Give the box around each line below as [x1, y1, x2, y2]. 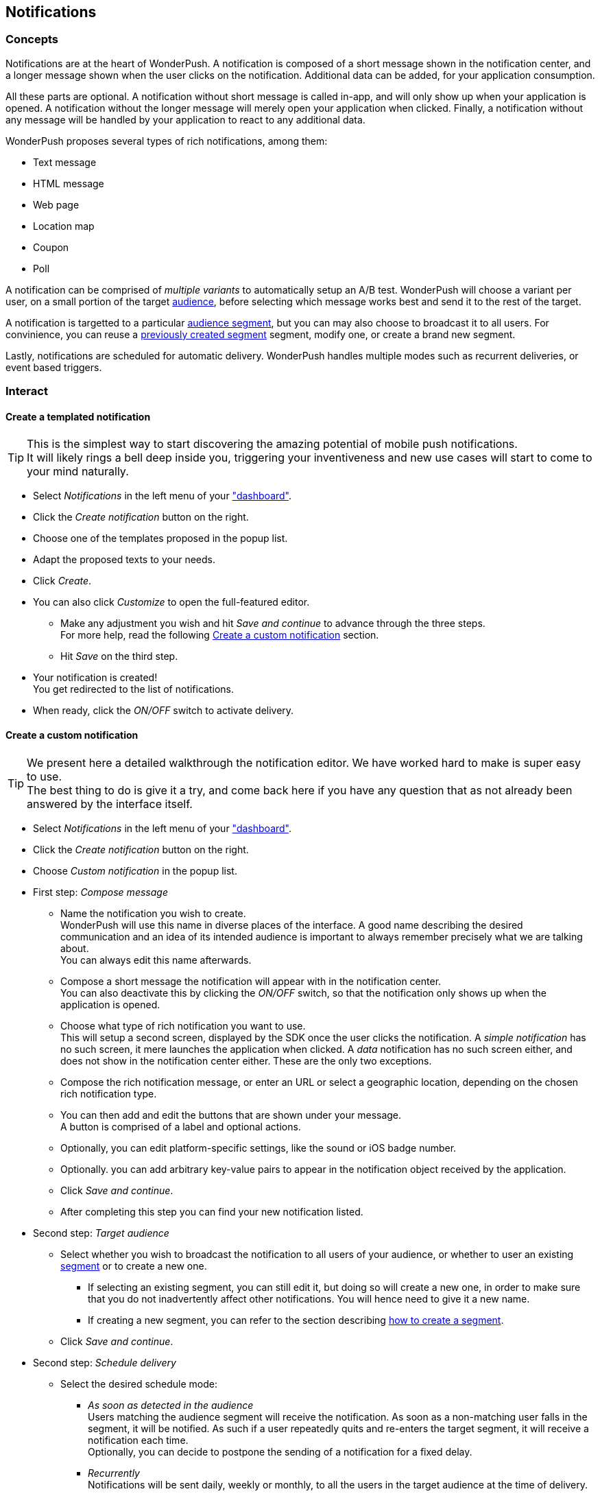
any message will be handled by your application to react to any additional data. [5, 113, 365, 126]
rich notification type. [60, 1087, 157, 1100]
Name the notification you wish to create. [60, 907, 246, 919]
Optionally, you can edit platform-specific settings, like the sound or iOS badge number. [60, 1141, 457, 1154]
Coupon [33, 241, 69, 253]
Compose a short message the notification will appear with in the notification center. [60, 975, 442, 987]
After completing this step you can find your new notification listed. [60, 1205, 363, 1218]
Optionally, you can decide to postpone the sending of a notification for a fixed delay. [88, 1445, 472, 1458]
